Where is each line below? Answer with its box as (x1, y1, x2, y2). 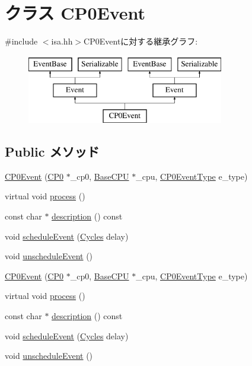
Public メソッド (5, 142, 100, 161)
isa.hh (51, 35, 73, 47)
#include (5, 35, 38, 47)
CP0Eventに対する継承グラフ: (84, 35, 198, 47)
